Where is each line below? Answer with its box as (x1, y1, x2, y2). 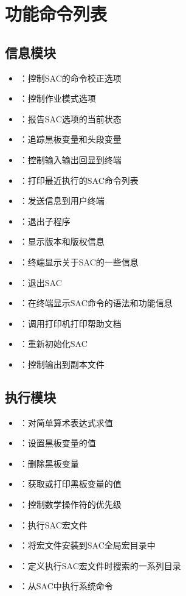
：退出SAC (19, 276, 62, 289)
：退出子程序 (19, 214, 71, 227)
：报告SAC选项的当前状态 (19, 112, 122, 125)
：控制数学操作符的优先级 (19, 498, 122, 511)
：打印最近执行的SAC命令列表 (19, 174, 139, 186)
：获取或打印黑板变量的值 (19, 477, 122, 490)
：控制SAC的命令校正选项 (19, 71, 122, 84)
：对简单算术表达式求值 (19, 416, 113, 429)
